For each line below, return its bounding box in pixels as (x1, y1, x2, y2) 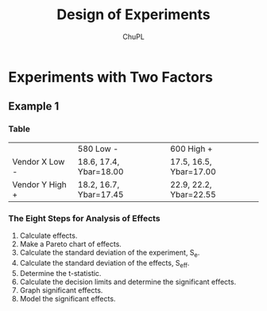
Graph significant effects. (19, 285, 103, 295)
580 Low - (77, 143, 119, 154)
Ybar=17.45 (77, 189, 124, 200)
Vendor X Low (12, 156, 65, 167)
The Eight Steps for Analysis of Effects (8, 212, 161, 224)
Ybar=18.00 (77, 165, 124, 177)
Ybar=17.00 (169, 165, 216, 177)
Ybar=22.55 (169, 189, 216, 200)
